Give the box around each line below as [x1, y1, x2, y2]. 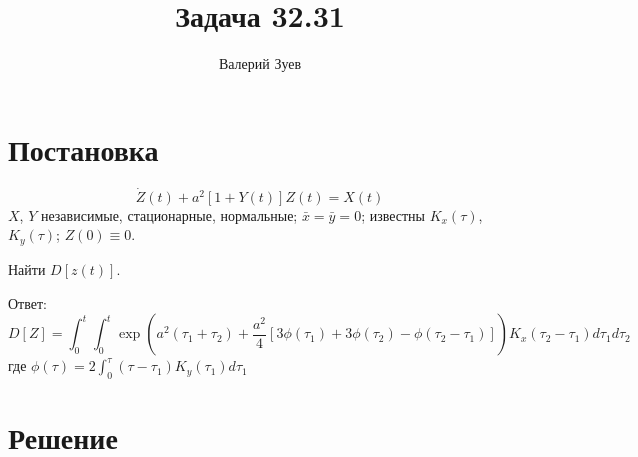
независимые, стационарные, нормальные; [40, 204, 298, 225]
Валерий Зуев [218, 53, 302, 74]
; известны [361, 204, 426, 225]
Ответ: [8, 292, 47, 313]
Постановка [8, 128, 159, 169]
